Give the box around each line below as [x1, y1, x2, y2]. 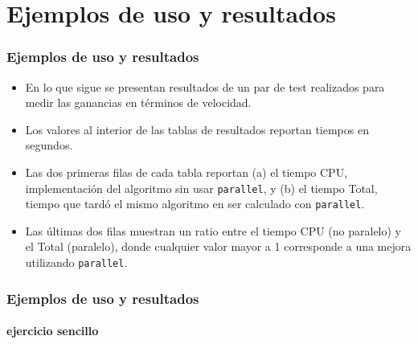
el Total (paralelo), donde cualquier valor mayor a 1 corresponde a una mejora [25, 238, 412, 255]
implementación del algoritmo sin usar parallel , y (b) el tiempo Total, [25, 179, 378, 196]
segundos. [25, 137, 73, 154]
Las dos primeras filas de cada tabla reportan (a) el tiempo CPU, [25, 163, 348, 180]
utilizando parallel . [25, 254, 128, 271]
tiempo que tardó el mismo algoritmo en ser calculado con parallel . [25, 195, 365, 212]
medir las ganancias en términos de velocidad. [25, 94, 252, 111]
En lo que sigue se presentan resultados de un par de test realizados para [25, 78, 385, 95]
